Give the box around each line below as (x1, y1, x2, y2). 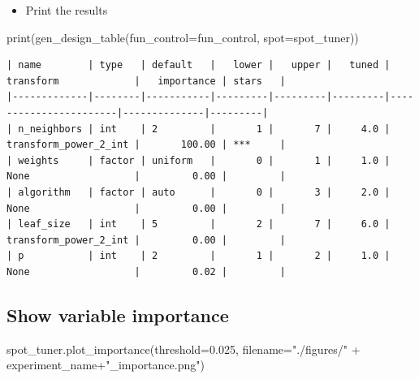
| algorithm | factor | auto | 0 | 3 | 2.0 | (6, 186, 391, 198)
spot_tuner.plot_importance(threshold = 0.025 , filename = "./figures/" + (6, 340, 361, 357)
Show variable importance (6, 302, 229, 327)
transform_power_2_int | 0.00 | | (6, 234, 286, 246)
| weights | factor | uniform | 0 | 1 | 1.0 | (6, 154, 391, 166)
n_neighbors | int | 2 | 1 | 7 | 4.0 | (18, 123, 391, 135)
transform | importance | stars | (6, 75, 286, 87)
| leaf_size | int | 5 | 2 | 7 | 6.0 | (6, 218, 391, 230)
